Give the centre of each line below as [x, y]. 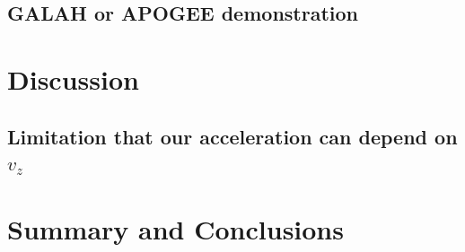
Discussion [73, 78]
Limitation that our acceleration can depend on [232, 136]
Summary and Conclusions [175, 228]
